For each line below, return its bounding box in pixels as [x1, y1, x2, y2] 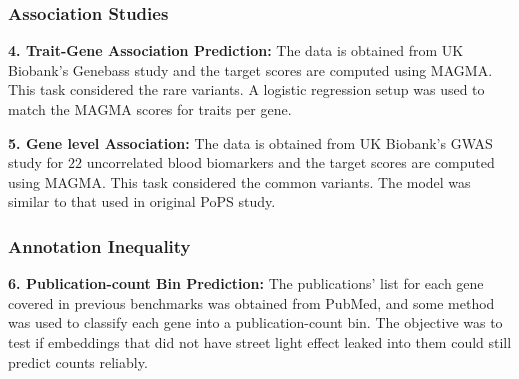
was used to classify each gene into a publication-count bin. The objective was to [8, 312, 503, 333]
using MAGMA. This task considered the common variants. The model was [8, 171, 471, 192]
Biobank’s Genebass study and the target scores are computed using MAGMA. [8, 59, 493, 80]
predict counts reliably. [8, 351, 148, 372]
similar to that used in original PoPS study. [8, 191, 276, 212]
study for [8, 152, 64, 173]
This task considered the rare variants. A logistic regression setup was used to [8, 79, 485, 100]
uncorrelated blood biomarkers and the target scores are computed [86, 152, 495, 173]
